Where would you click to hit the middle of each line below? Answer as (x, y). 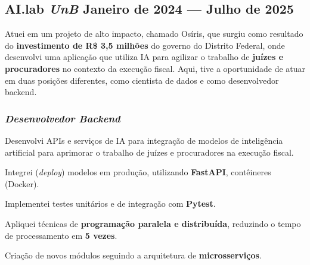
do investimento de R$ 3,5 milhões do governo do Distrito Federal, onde (145, 45)
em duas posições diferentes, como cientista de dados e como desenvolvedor (142, 80)
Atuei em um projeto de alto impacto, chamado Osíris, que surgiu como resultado (154, 34)
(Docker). (22, 183)
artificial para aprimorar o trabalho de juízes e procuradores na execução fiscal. (149, 152)
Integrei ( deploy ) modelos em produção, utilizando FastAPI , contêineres (138, 172)
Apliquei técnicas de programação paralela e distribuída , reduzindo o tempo (153, 223)
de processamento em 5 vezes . (61, 235)
